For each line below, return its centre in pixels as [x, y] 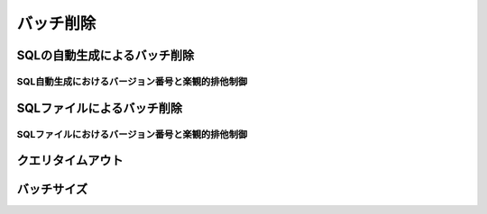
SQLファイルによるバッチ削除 [100, 108]
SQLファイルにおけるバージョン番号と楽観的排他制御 [132, 134]
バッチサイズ [52, 189]
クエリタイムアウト [70, 160]
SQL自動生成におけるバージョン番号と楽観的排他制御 [132, 81]
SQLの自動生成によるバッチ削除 [106, 55]
